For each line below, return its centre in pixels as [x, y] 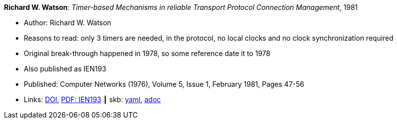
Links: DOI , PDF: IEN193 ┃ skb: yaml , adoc [92, 99]
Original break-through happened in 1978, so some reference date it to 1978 [147, 53]
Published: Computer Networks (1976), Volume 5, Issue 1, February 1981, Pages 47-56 [164, 84]
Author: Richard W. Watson [68, 23]
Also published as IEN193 [65, 69]
